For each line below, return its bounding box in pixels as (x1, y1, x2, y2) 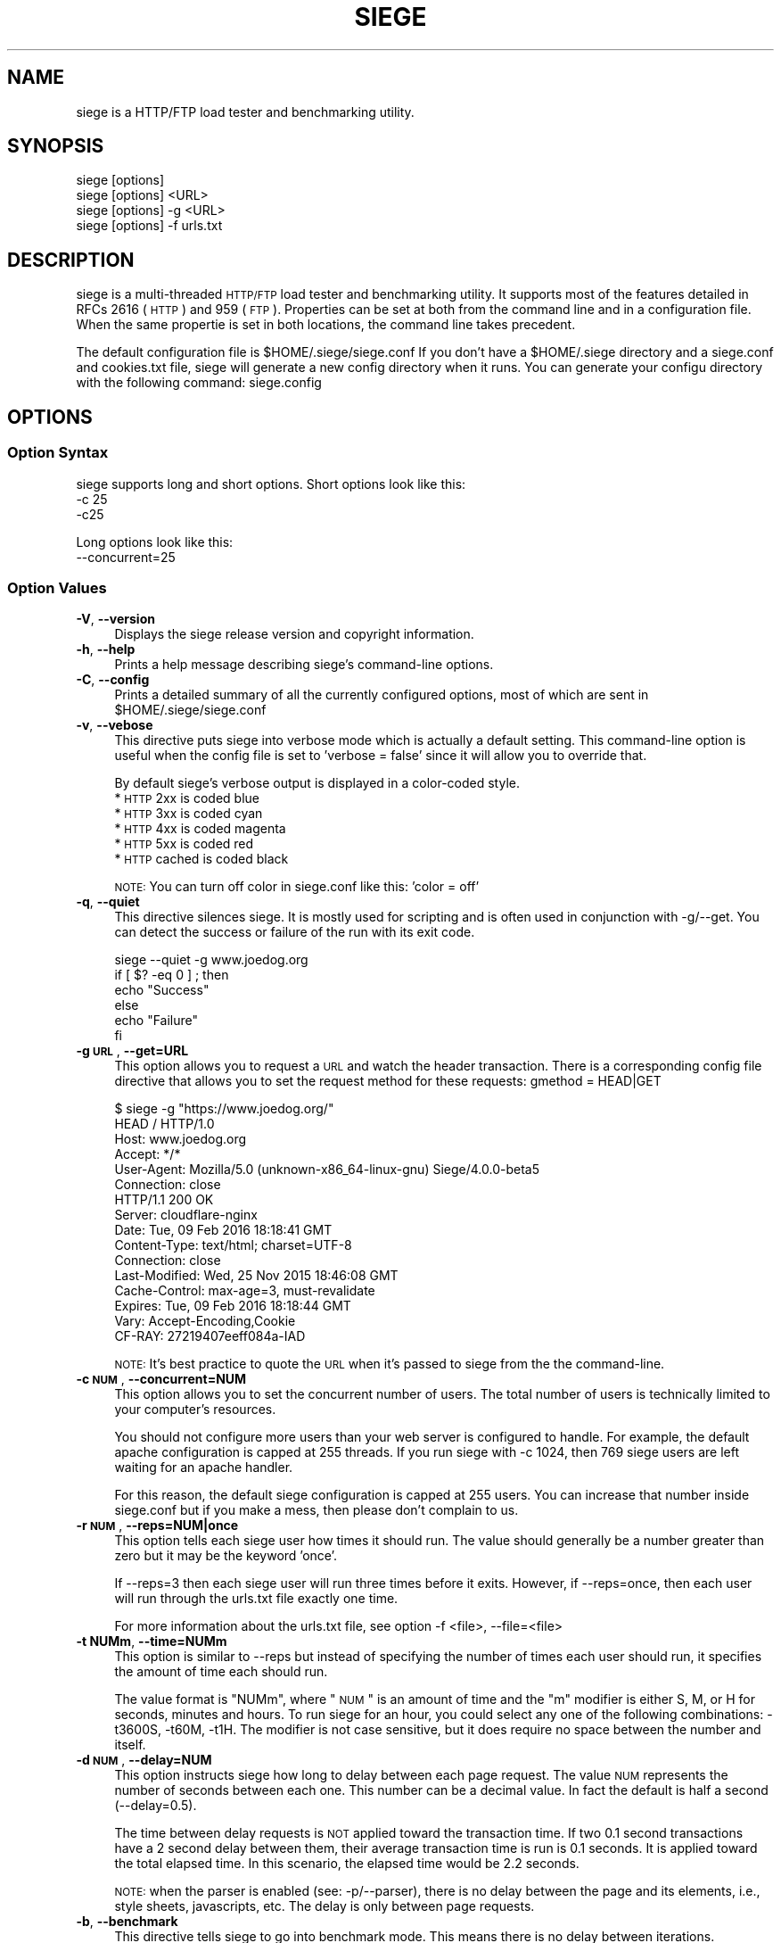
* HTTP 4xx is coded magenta (114, 821, 286, 837)
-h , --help (76, 641, 136, 657)
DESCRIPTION (7, 248, 135, 271)
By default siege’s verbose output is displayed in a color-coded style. (114, 775, 520, 791)
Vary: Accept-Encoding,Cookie (114, 1313, 296, 1329)
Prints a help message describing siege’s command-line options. (114, 657, 494, 673)
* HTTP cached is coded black (114, 851, 289, 867)
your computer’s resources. (114, 1401, 276, 1418)
